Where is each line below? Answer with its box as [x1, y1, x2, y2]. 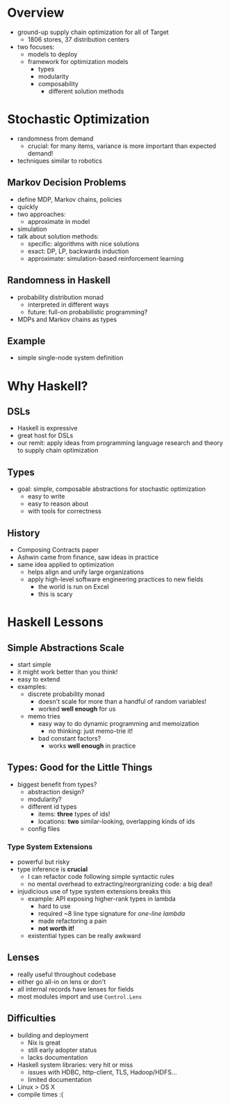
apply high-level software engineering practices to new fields [27, 575, 204, 583]
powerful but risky [17, 857, 70, 866]
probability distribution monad [17, 293, 104, 301]
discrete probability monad [27, 690, 106, 698]
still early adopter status [27, 1045, 97, 1054]
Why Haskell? [7, 378, 88, 394]
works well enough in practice [48, 741, 136, 750]
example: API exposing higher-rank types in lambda [27, 895, 176, 903]
